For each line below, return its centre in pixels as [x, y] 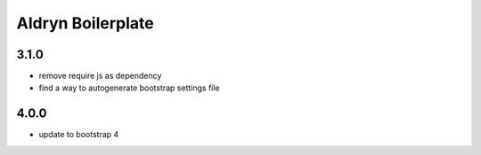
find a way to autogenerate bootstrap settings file [129, 88]
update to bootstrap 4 [79, 135]
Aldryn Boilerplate [86, 23]
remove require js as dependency [100, 76]
